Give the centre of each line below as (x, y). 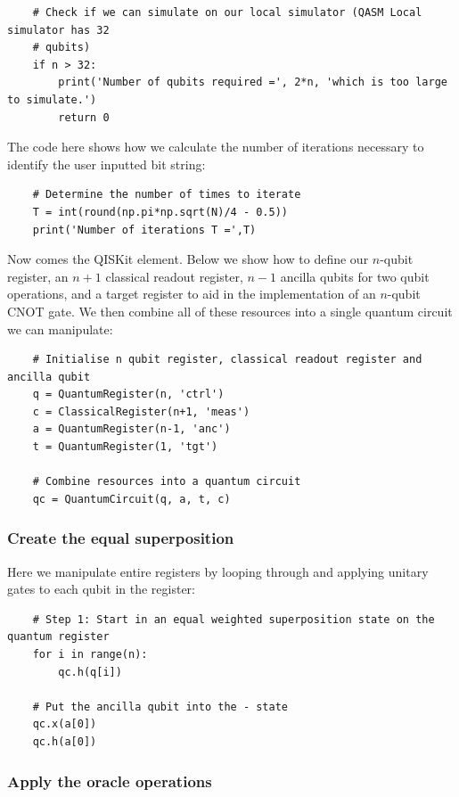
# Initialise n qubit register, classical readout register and (227, 360)
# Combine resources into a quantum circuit (167, 482)
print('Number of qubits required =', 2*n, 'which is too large (253, 82)
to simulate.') (52, 99)
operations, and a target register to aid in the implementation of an (192, 294)
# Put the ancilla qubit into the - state (160, 707)
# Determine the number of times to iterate (167, 195)
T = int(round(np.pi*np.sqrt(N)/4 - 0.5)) (160, 212)
